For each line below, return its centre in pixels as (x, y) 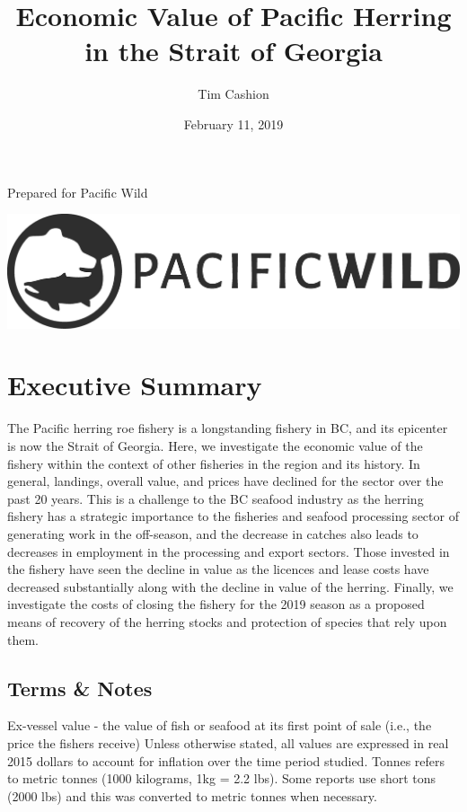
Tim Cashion (233, 94)
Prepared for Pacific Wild (78, 192)
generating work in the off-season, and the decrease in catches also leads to (213, 533)
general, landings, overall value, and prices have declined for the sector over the (225, 481)
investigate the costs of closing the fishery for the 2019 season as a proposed (216, 604)
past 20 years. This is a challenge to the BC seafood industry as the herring (216, 498)
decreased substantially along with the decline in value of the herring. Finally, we (230, 586)
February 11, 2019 (233, 124)
